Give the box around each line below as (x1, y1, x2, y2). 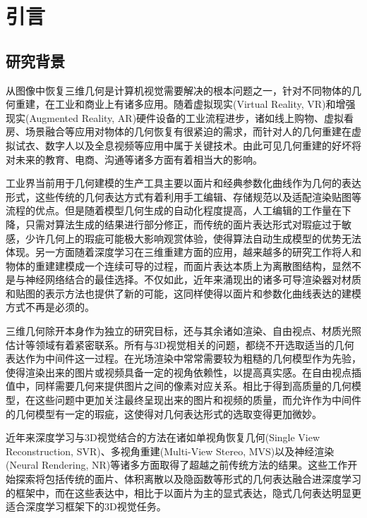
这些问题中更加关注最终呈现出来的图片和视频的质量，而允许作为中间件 (35, 393, 361, 407)
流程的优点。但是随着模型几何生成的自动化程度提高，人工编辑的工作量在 (6, 203, 342, 218)
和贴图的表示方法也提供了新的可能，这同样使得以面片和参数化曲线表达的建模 (6, 285, 361, 300)
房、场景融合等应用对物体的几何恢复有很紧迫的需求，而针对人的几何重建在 (6, 124, 351, 139)
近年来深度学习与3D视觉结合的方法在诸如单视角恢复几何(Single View (6, 430, 320, 445)
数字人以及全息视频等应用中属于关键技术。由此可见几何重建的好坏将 (44, 137, 361, 152)
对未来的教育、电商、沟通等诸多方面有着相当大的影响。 (6, 152, 263, 166)
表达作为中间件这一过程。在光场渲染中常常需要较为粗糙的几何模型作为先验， (6, 351, 361, 366)
